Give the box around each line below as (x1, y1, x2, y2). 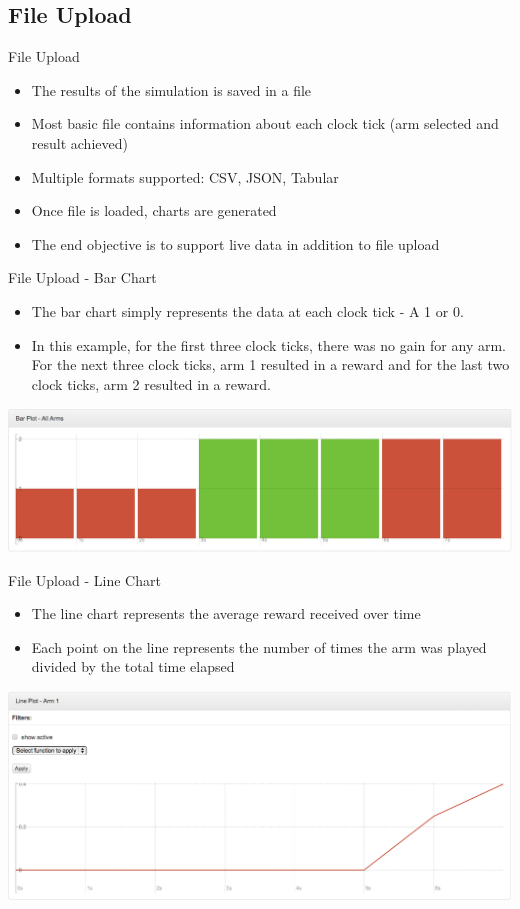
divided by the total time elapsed (31, 656, 235, 677)
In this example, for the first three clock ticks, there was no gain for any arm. (31, 334, 506, 355)
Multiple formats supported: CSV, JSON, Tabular (31, 166, 339, 187)
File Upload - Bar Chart (8, 267, 157, 288)
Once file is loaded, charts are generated (31, 200, 277, 221)
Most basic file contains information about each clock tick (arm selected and (31, 113, 499, 134)
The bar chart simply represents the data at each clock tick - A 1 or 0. (31, 300, 464, 321)
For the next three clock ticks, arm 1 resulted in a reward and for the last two (31, 354, 510, 375)
